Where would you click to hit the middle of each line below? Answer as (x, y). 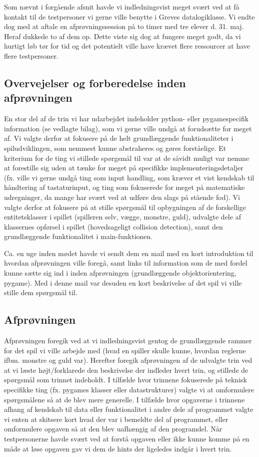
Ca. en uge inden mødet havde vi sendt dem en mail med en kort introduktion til (129, 253)
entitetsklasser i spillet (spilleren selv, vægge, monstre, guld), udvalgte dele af (122, 217)
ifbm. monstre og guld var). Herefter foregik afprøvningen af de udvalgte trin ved (128, 360)
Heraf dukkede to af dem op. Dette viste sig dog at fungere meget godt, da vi (122, 36)
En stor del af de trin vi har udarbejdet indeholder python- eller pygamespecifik (126, 119)
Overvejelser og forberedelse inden (95, 82)
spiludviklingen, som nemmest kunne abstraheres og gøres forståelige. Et (115, 148)
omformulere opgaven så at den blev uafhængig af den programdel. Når (113, 429)
